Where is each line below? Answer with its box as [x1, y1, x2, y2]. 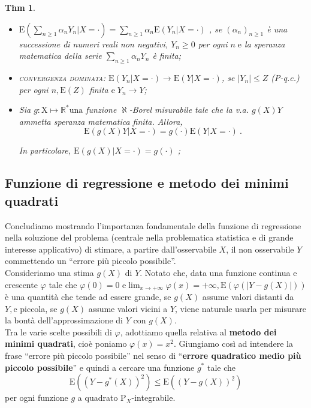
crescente [5, 278, 38, 290]
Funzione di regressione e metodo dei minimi [5, 173, 289, 192]
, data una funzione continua [185, 266, 291, 278]
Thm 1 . [5, 1, 35, 13]
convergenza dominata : [19, 71, 106, 83]
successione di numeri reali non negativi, [19, 37, 168, 50]
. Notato [140, 266, 171, 278]
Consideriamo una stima [5, 266, 94, 278]
